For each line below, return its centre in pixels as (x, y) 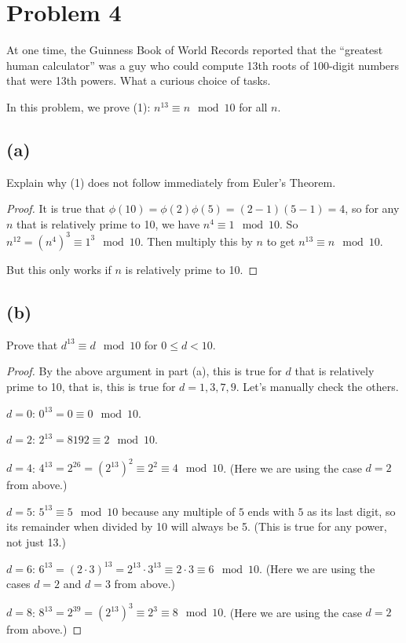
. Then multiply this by (196, 241)
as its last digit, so (351, 511)
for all (253, 106)
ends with (271, 511)
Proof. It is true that (56, 208)
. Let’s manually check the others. (317, 386)
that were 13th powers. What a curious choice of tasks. (139, 80)
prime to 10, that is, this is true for (91, 386)
